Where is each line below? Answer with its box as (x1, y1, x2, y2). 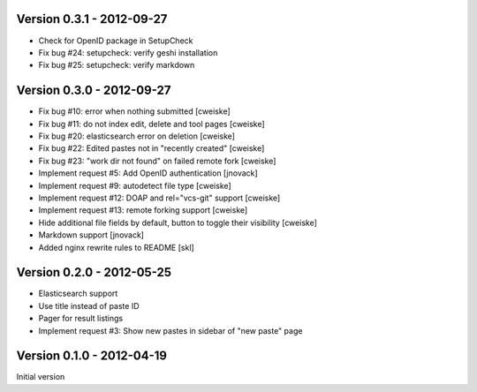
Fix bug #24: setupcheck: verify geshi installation (38, 47, 218, 57)
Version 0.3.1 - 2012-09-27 (16, 11, 168, 26)
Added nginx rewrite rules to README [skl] (38, 242, 194, 253)
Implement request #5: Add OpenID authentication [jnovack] (38, 168, 258, 178)
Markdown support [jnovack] (38, 230, 145, 240)
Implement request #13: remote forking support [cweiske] (38, 205, 248, 215)
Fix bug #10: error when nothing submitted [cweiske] (38, 106, 231, 117)
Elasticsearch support (38, 288, 118, 299)
